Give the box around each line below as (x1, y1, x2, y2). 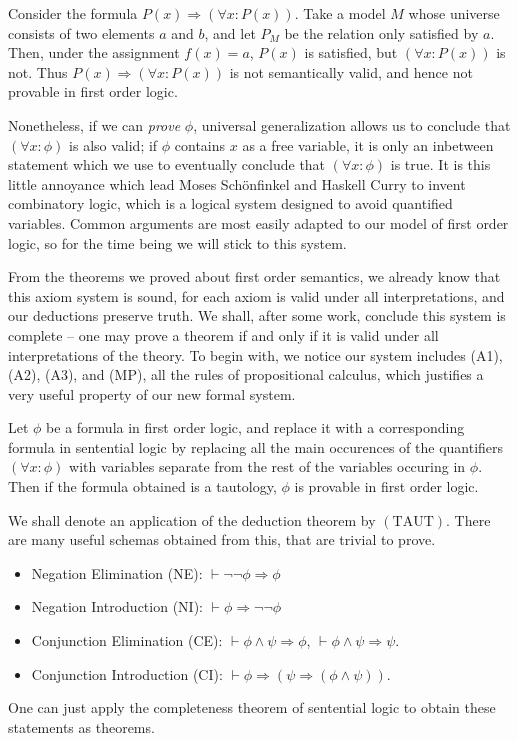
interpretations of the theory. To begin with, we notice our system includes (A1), (8, 344, 503, 365)
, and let (204, 22, 256, 43)
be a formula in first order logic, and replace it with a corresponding (46, 417, 465, 438)
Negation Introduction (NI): (31, 596, 203, 617)
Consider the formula (8, 3, 138, 23)
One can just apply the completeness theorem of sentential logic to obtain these (8, 697, 496, 718)
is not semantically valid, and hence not (229, 61, 473, 82)
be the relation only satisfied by (284, 22, 479, 43)
